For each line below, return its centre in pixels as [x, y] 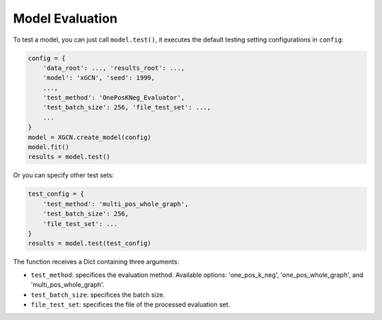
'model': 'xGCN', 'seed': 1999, [99, 78]
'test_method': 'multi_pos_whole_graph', [116, 204]
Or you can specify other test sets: [64, 175]
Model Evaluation [65, 18]
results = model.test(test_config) [89, 243]
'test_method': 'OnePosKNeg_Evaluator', [114, 98]
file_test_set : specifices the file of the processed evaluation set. [131, 304]
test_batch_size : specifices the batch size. [98, 295]
